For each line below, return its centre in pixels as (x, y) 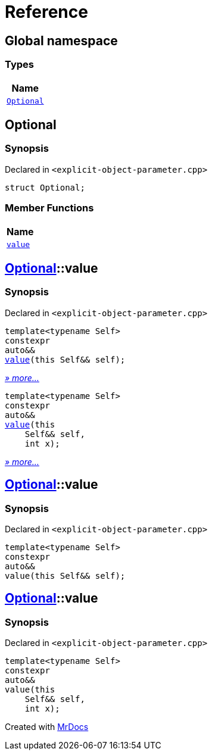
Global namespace (61, 40)
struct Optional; (45, 187)
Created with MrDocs (47, 727)
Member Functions (49, 208)
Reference (46, 12)
